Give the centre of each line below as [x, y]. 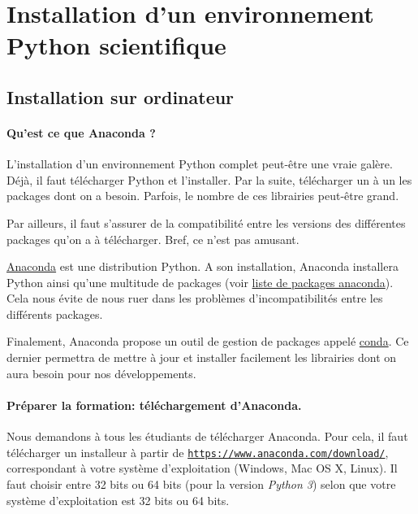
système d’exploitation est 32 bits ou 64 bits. [118, 500]
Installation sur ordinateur [121, 96]
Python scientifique [116, 45]
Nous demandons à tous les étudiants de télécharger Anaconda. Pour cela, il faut [207, 436]
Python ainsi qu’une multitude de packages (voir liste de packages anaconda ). [200, 282]
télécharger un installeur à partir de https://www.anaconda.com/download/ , [198, 452]
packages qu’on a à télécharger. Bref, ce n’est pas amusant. [153, 239]
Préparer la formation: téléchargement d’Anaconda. [154, 405]
